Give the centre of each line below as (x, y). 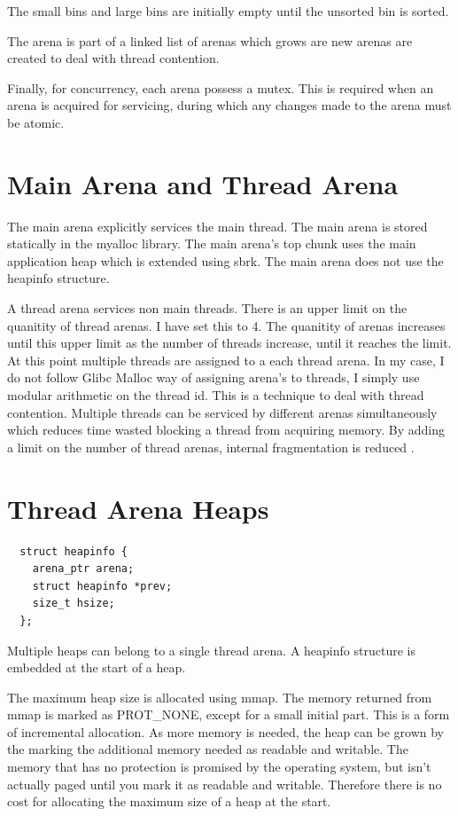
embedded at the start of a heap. (97, 667)
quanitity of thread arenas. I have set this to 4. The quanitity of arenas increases (226, 325)
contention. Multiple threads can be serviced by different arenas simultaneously (222, 412)
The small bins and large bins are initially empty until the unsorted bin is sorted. (228, 11)
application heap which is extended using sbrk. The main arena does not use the (225, 260)
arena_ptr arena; (83, 569)
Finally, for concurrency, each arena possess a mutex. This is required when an (221, 87)
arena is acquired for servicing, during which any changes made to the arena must (229, 105)
